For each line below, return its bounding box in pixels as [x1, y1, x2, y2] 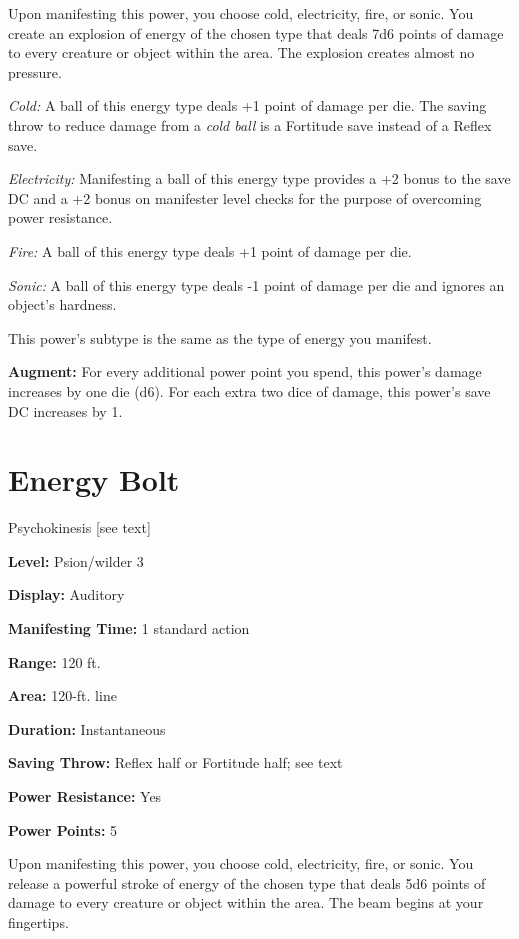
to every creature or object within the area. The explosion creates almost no [8, 42, 475, 63]
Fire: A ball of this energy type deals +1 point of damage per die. [8, 240, 412, 261]
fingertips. [8, 911, 69, 932]
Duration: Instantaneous [8, 718, 166, 739]
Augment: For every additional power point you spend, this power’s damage [8, 361, 482, 382]
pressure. [8, 61, 62, 82]
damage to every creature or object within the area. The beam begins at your [8, 892, 484, 913]
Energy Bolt [8, 459, 180, 500]
